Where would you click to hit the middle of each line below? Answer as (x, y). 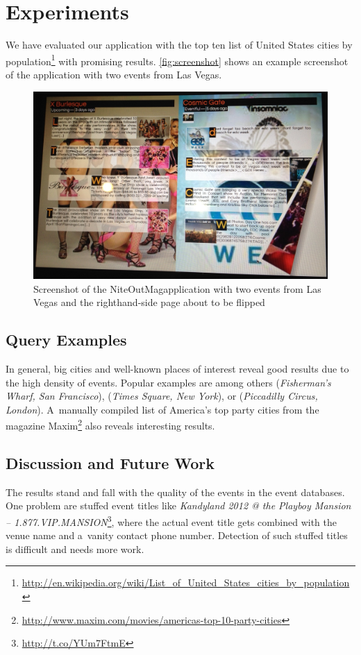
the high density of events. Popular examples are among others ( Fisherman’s (168, 382)
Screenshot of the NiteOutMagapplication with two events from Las (177, 288)
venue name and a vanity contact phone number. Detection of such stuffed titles (177, 535)
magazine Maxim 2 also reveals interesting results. (110, 424)
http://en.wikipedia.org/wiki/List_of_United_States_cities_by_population (186, 582)
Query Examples (66, 340)
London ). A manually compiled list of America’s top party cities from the (162, 409)
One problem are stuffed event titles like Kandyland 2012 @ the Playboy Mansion (178, 505)
